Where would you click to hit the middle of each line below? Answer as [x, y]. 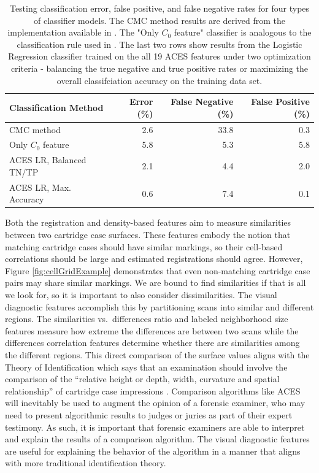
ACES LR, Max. [40, 187]
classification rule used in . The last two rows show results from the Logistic [159, 44]
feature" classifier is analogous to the [243, 32]
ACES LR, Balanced [48, 160]
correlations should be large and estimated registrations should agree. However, [154, 259]
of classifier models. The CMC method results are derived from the [159, 20]
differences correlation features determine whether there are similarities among [152, 343]
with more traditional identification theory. [86, 463]
